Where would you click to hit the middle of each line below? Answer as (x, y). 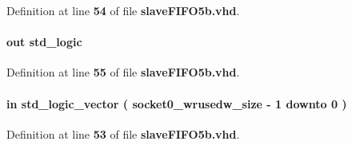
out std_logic (44, 42)
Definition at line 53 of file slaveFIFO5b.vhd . (123, 133)
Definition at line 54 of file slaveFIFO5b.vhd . (123, 10)
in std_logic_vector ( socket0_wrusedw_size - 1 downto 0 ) (177, 103)
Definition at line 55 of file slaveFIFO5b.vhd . (123, 72)
